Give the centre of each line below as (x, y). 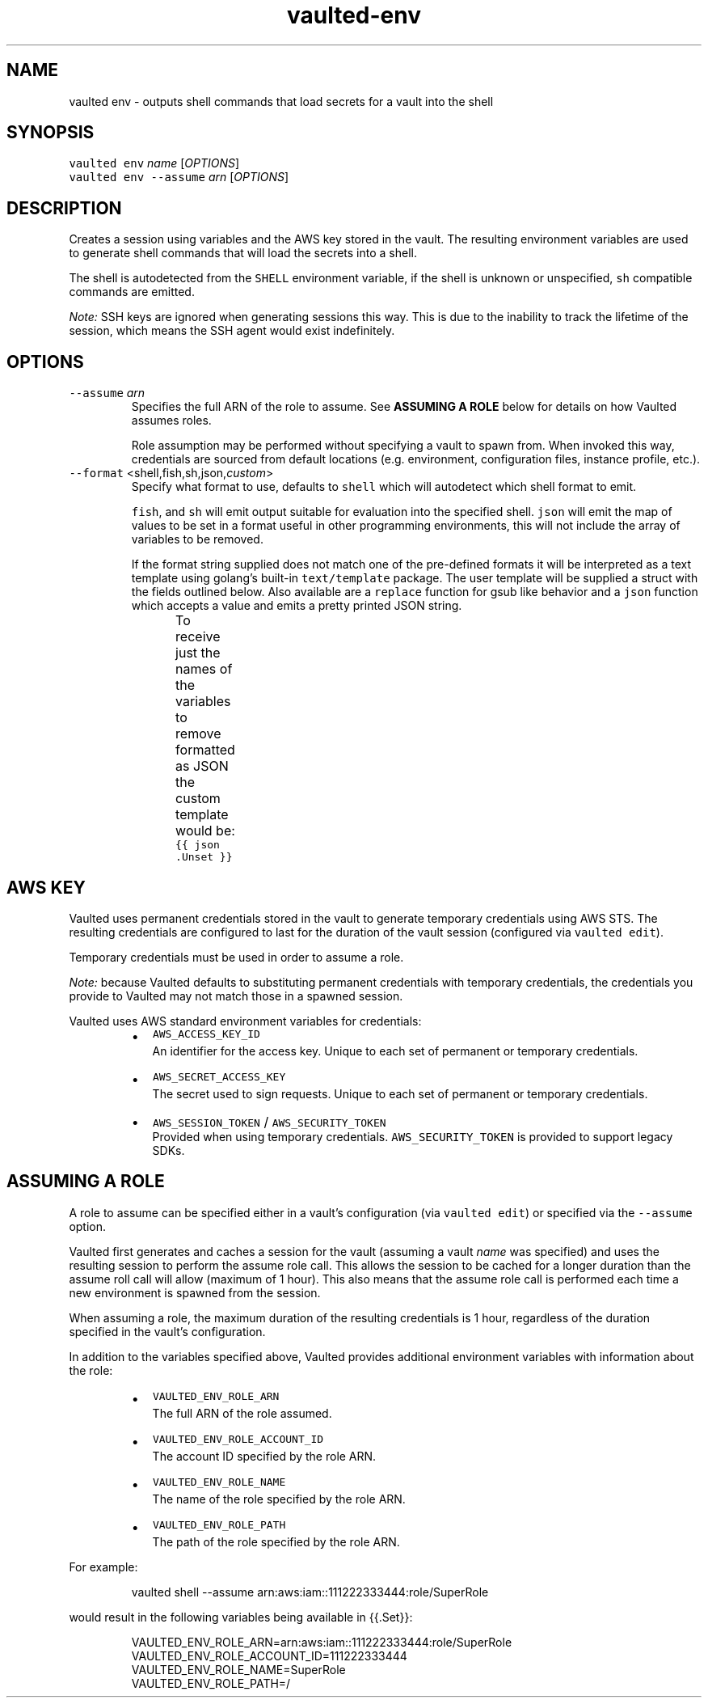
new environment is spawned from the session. (195, 1292)
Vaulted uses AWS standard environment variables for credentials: (245, 1021)
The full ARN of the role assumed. (242, 1413)
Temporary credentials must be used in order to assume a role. (236, 957)
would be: (205, 831)
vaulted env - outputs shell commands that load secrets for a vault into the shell (281, 101)
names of (204, 669)
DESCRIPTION (64, 208)
